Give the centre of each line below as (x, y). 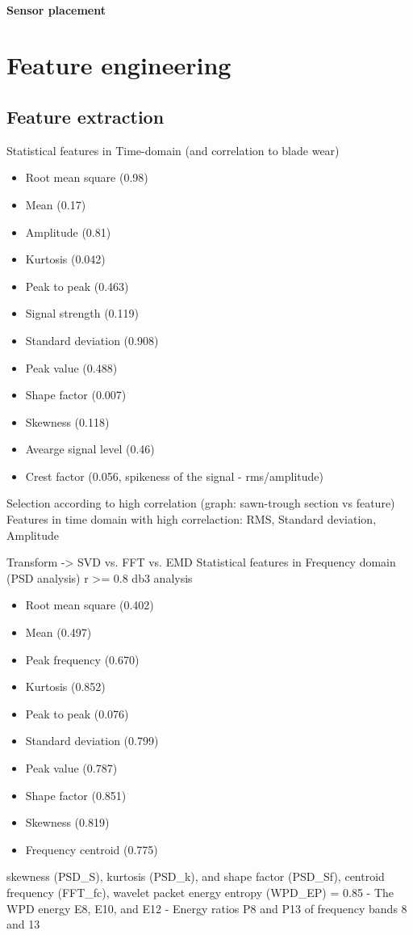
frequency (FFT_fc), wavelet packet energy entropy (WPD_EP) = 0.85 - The (200, 892)
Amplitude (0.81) (68, 232)
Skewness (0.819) (67, 822)
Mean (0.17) (56, 204)
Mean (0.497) (58, 632)
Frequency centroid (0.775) (92, 849)
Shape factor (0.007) (76, 395)
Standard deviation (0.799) (92, 741)
